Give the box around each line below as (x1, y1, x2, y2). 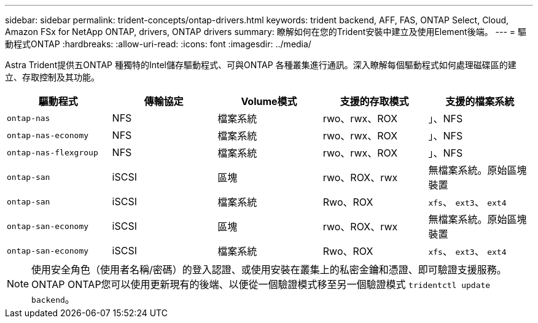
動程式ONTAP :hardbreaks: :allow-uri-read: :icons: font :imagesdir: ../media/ (5, 39, 311, 49)
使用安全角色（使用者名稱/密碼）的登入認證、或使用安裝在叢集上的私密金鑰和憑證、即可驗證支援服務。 (31, 263, 507, 276)
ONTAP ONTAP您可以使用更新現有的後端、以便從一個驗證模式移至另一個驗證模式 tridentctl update (31, 278, 491, 290)
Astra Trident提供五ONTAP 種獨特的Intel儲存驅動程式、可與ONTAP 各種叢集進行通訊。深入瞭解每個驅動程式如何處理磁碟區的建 (5, 60, 517, 70)
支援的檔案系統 (445, 95, 515, 107)
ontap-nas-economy (7, 130, 89, 140)
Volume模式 (241, 95, 297, 107)
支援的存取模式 (340, 95, 409, 107)
